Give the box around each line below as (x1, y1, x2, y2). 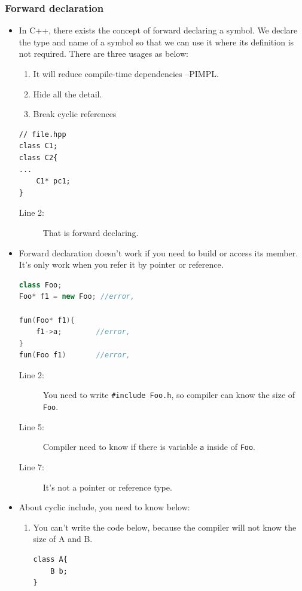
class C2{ (19, 153, 58, 162)
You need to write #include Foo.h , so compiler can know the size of (42, 388, 295, 401)
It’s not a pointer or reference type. (42, 480, 172, 493)
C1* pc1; (36, 177, 71, 186)
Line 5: (19, 420, 44, 433)
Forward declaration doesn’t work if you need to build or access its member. (19, 246, 298, 259)
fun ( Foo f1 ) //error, (19, 351, 130, 360)
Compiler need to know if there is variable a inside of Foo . (42, 440, 256, 453)
